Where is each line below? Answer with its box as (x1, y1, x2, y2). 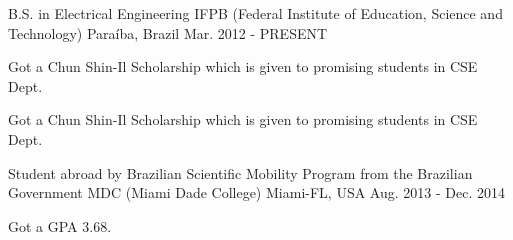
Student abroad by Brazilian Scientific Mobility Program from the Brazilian (8, 162, 473, 183)
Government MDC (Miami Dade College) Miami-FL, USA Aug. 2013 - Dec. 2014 (8, 182, 505, 203)
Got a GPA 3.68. (8, 215, 112, 236)
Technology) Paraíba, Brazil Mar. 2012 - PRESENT (8, 22, 328, 43)
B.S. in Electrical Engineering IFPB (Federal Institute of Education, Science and (8, 3, 503, 23)
